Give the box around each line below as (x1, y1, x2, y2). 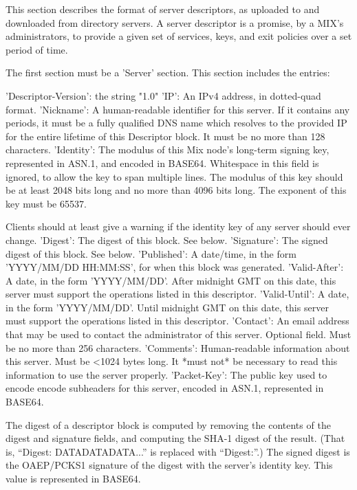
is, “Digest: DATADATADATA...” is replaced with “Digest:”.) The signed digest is (6, 444, 350, 458)
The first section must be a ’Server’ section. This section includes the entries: (6, 65, 330, 80)
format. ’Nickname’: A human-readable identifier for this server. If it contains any (6, 102, 350, 116)
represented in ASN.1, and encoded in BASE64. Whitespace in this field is (6, 155, 319, 170)
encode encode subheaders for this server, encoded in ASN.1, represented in (6, 381, 324, 395)
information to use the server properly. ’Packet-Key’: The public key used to (6, 367, 327, 381)
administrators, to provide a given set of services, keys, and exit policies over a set (6, 29, 352, 43)
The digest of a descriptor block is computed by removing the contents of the (6, 417, 331, 432)
